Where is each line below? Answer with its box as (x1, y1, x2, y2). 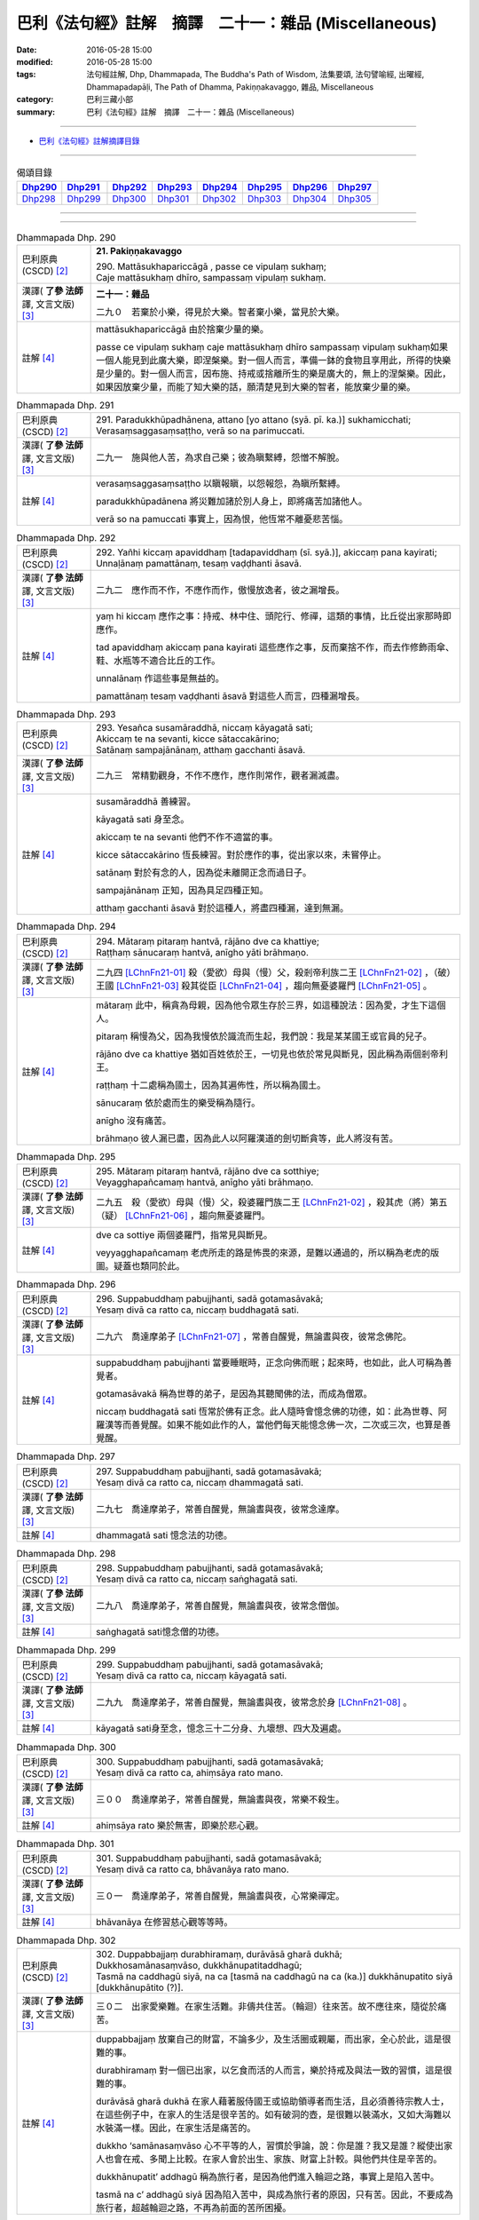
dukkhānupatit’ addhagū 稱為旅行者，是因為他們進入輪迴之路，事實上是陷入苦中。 (96, 2170, 440, 2183)
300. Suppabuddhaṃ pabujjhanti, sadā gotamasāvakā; (96, 1755, 324, 1767)
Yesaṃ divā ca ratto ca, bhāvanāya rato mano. (96, 1863, 290, 1875)
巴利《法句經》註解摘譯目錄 (38, 135, 140, 146)
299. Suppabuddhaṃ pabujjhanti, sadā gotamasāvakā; (96, 1659, 324, 1671)
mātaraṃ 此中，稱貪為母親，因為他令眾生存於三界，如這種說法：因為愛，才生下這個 (96, 999, 446, 1011)
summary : (16, 107, 56, 117)
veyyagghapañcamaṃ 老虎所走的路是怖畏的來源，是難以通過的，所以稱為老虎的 (96, 1246, 431, 1258)
